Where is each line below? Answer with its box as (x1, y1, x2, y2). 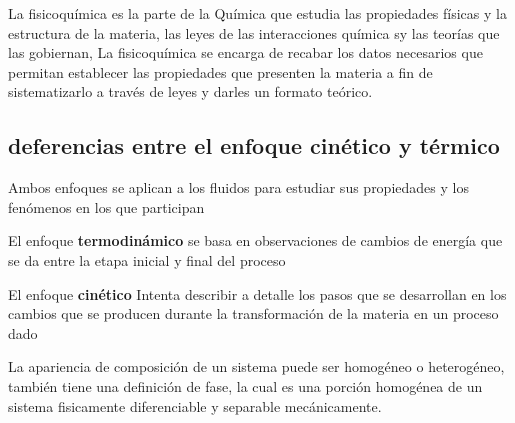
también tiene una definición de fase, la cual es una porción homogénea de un (8, 375, 483, 396)
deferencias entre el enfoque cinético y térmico (8, 130, 500, 161)
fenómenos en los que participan (8, 196, 205, 217)
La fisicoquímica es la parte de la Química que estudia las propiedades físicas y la (8, 3, 507, 23)
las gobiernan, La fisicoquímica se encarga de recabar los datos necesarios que (8, 42, 483, 63)
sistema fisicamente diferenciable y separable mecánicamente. (8, 395, 382, 416)
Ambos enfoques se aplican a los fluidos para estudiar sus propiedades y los (8, 177, 469, 198)
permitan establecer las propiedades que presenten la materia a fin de (8, 61, 433, 82)
